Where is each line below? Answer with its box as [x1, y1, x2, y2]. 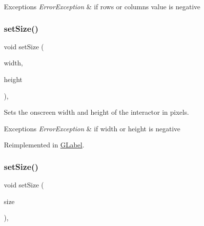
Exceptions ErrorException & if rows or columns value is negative [4, 1, 201, 11]
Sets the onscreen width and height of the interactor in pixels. [4, 107, 189, 117]
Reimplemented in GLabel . [4, 140, 84, 150]
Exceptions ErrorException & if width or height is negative [4, 123, 181, 133]
